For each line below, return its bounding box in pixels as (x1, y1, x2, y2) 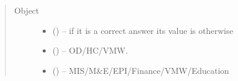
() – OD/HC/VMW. (52, 44, 128, 57)
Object (14, 4, 40, 16)
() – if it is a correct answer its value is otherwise (52, 24, 233, 36)
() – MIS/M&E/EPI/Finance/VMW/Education (52, 64, 230, 76)
